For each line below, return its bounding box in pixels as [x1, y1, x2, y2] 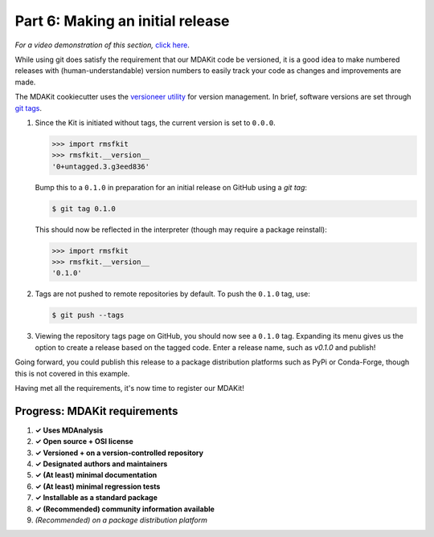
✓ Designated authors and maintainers [35, 458, 168, 469]
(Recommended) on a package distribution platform [35, 515, 208, 525]
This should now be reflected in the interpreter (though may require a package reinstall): [35, 225, 327, 234]
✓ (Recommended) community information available [35, 504, 215, 514]
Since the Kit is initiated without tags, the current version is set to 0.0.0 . [35, 117, 276, 128]
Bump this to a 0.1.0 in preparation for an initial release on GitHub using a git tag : [35, 182, 308, 192]
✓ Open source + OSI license [35, 437, 134, 446]
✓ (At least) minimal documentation [35, 470, 158, 480]
